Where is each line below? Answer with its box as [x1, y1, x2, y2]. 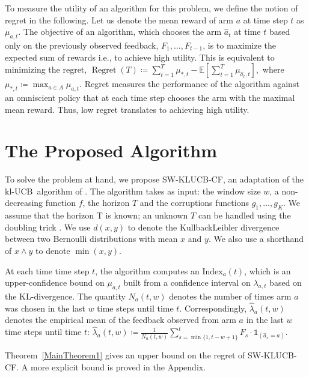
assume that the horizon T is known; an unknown [5, 209, 188, 222]
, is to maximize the [203, 38, 277, 51]
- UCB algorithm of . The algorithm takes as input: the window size [11, 184, 261, 197]
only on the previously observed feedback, [5, 38, 159, 51]
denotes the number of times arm [169, 290, 292, 303]
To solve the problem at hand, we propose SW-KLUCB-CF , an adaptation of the [5, 173, 304, 185]
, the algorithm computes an [95, 264, 200, 277]
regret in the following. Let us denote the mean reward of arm [5, 13, 234, 26]
